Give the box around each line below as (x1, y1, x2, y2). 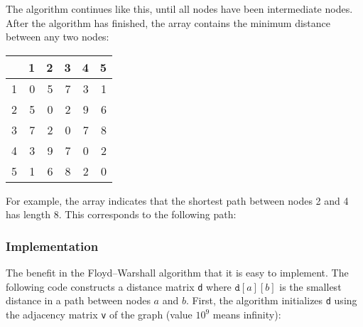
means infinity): (212, 307, 281, 322)
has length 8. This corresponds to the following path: (6, 207, 237, 222)
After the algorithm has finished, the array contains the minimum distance (6, 15, 331, 30)
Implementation (6, 237, 99, 254)
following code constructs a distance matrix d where (6, 279, 232, 294)
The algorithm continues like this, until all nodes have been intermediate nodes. (6, 1, 353, 16)
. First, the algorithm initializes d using (185, 293, 357, 308)
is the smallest (279, 279, 342, 294)
